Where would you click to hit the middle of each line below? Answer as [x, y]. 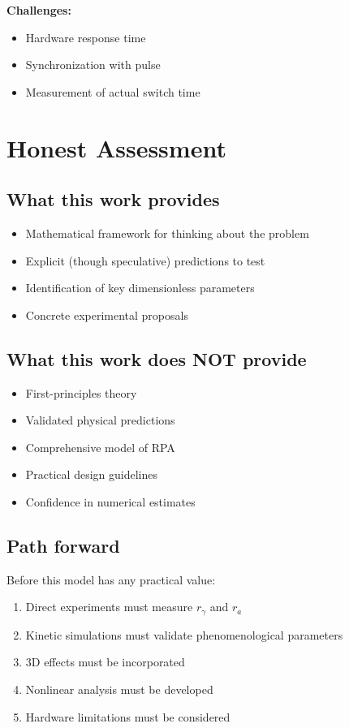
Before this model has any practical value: [111, 579]
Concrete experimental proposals [107, 314]
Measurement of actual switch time [113, 91]
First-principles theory [81, 392]
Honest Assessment [116, 147]
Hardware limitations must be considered [128, 716]
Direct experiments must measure [109, 607]
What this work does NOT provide [157, 358]
